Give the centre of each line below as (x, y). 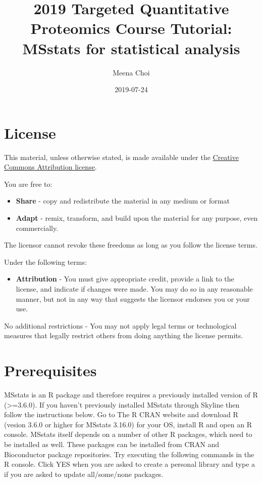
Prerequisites (50, 370)
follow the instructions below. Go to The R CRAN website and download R (121, 414)
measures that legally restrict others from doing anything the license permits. (124, 335)
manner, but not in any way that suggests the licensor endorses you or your (133, 298)
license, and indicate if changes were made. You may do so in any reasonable (134, 288)
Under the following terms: (45, 261)
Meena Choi (131, 72)
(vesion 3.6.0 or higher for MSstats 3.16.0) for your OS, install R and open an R (128, 424)
